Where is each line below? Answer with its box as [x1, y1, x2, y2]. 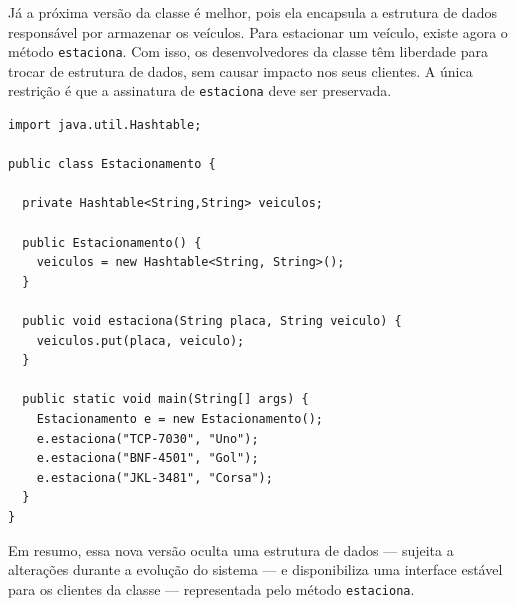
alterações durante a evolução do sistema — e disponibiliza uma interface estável [8, 559, 503, 580]
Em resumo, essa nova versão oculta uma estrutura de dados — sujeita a [8, 539, 454, 560]
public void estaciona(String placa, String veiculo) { [22, 314, 402, 329]
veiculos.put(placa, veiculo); [36, 333, 245, 348]
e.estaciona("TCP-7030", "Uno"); [36, 431, 259, 446]
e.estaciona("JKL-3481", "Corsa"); [36, 470, 273, 485]
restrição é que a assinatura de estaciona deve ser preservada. [8, 80, 392, 101]
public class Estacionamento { [8, 157, 216, 172]
